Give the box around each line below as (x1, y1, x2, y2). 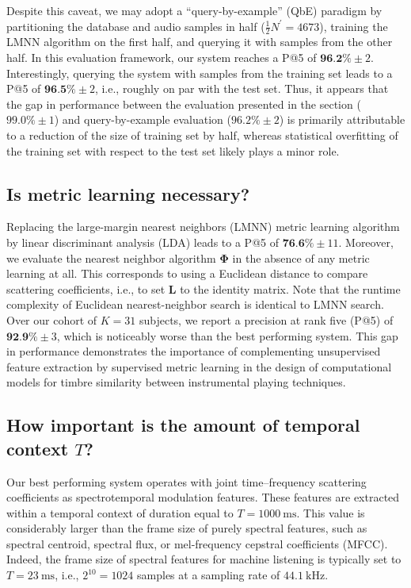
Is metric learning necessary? (6, 181, 250, 206)
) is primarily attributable (279, 111, 405, 128)
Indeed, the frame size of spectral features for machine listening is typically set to (6, 551, 401, 567)
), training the (319, 17, 388, 34)
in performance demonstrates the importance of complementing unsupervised (6, 343, 381, 359)
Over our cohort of (6, 311, 97, 328)
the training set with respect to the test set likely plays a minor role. (6, 142, 340, 159)
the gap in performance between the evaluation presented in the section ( (6, 95, 361, 112)
